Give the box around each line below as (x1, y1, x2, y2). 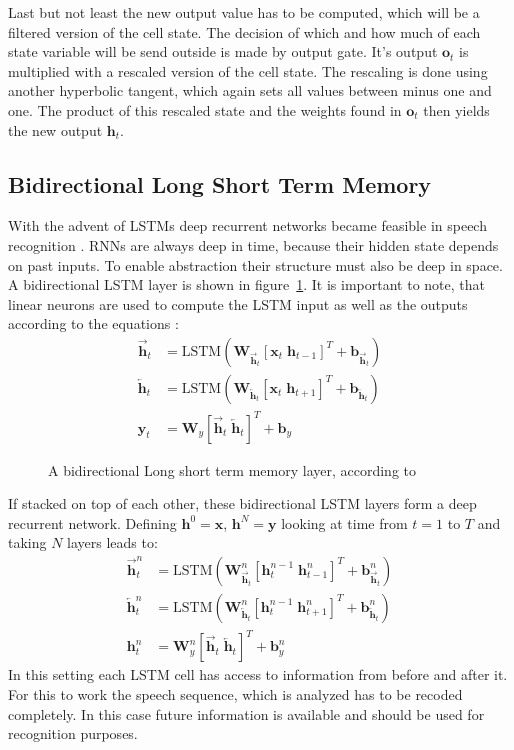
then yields (423, 99, 490, 120)
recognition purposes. (8, 723, 138, 744)
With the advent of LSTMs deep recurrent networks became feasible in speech (8, 215, 487, 236)
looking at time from (281, 512, 408, 533)
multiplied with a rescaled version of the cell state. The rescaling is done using (8, 60, 488, 81)
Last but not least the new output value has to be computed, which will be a (8, 2, 480, 22)
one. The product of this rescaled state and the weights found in (8, 99, 402, 120)
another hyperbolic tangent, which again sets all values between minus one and (8, 80, 492, 101)
